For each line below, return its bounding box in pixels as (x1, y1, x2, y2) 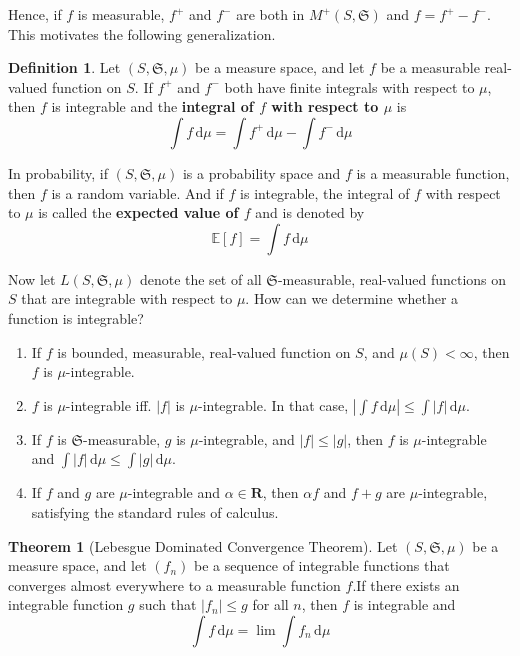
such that (139, 594, 197, 615)
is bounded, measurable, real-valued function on (57, 341, 351, 362)
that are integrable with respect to (21, 288, 233, 309)
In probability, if (8, 162, 109, 183)
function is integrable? (8, 307, 144, 328)
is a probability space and (182, 162, 341, 183)
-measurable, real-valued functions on (277, 268, 507, 289)
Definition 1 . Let (8, 57, 121, 78)
